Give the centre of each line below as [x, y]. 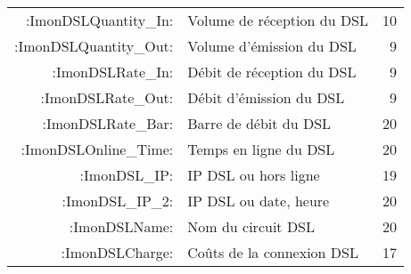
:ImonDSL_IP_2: [118, 201]
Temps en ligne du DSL [261, 149]
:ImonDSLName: [121, 226]
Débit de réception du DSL [272, 72]
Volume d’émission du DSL [272, 46]
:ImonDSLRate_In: [113, 72]
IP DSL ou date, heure [259, 201]
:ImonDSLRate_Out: [107, 97]
